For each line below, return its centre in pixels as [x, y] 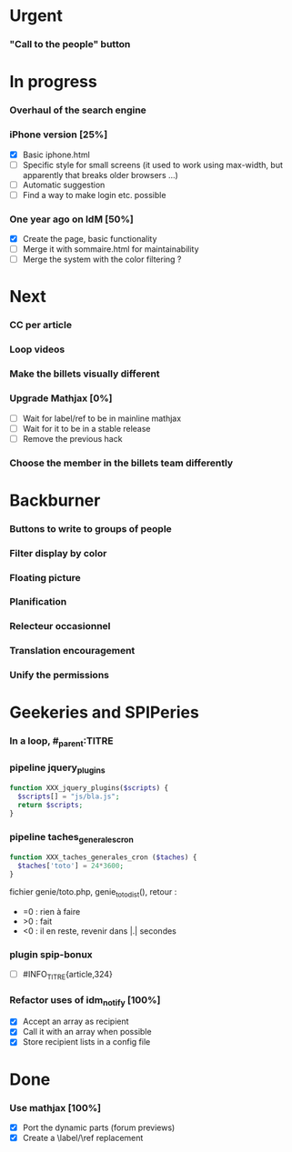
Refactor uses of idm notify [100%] [85, 1000]
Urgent [36, 16]
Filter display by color [58, 553]
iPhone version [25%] [59, 135]
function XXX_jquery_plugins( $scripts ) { [89, 788]
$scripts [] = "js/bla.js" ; [69, 796]
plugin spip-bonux [51, 954]
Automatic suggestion [64, 185]
